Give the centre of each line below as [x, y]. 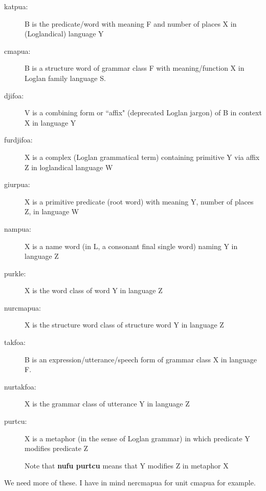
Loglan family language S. [65, 78]
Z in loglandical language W [69, 167]
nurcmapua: [23, 307]
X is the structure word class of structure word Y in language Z [124, 325]
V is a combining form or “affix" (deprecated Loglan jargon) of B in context [143, 112]
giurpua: [17, 184]
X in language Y [50, 122]
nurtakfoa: [20, 386]
